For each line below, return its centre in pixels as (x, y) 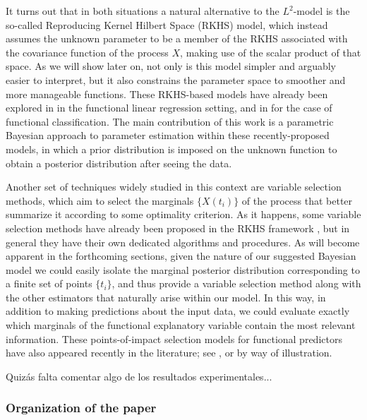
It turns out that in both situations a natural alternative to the (143, 11)
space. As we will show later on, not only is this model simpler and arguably (171, 66)
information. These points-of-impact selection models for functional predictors (174, 338)
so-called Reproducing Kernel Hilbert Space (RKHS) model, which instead (167, 24)
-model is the (321, 11)
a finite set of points (49, 283)
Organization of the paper (81, 408)
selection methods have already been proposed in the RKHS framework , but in (178, 228)
